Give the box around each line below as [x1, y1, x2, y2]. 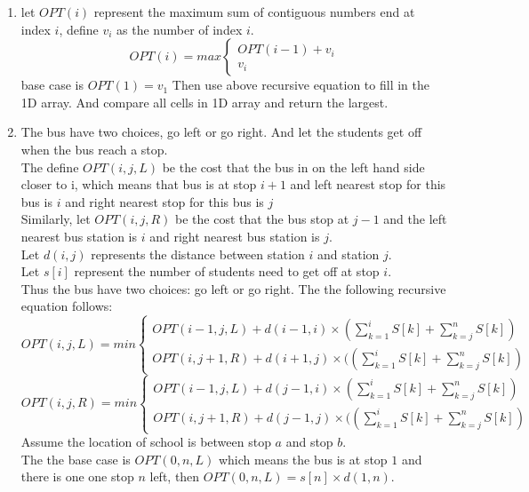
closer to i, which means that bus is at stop [20, 175, 257, 194]
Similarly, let [20, 210, 91, 228]
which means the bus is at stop [218, 449, 388, 468]
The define [20, 157, 79, 176]
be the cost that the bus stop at [175, 210, 349, 228]
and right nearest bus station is [149, 226, 320, 245]
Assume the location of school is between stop [20, 432, 271, 451]
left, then [149, 467, 200, 486]
